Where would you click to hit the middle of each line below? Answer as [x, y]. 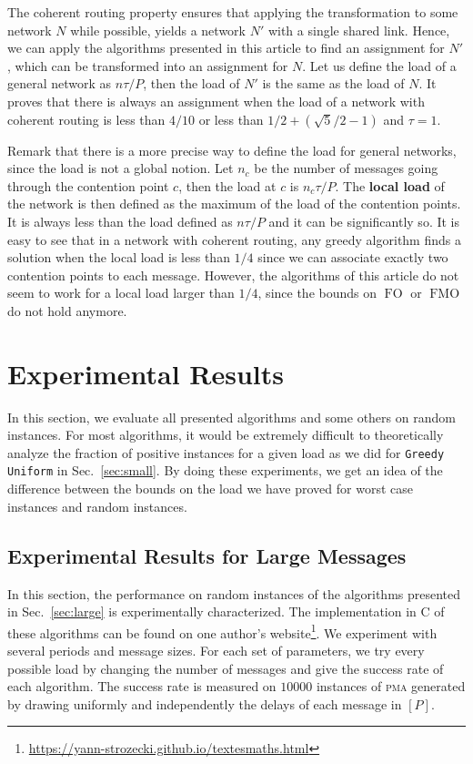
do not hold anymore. [67, 310]
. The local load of [390, 185]
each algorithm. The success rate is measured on [142, 686]
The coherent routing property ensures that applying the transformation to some [233, 12]
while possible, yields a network [158, 30]
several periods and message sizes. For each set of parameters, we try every [216, 650]
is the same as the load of [333, 83]
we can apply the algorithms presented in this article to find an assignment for [226, 48]
